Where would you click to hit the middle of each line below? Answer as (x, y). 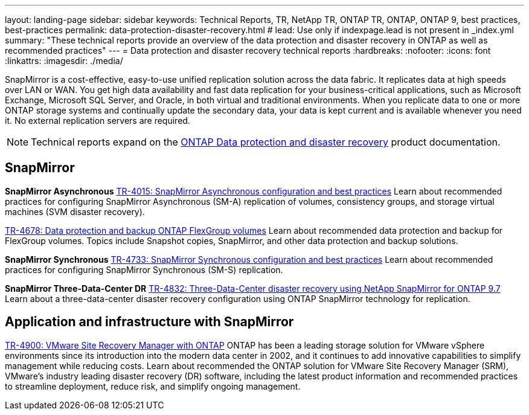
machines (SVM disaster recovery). (75, 211)
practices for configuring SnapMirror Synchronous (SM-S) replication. (144, 269)
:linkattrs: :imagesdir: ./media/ (64, 61)
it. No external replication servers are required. (98, 121)
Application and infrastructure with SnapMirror (149, 322)
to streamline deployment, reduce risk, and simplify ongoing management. (153, 386)
